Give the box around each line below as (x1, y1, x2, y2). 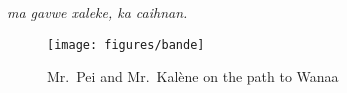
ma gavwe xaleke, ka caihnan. (7, 2, 188, 22)
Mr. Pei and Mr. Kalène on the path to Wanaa (47, 66, 339, 87)
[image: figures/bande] (47, 37, 205, 52)
